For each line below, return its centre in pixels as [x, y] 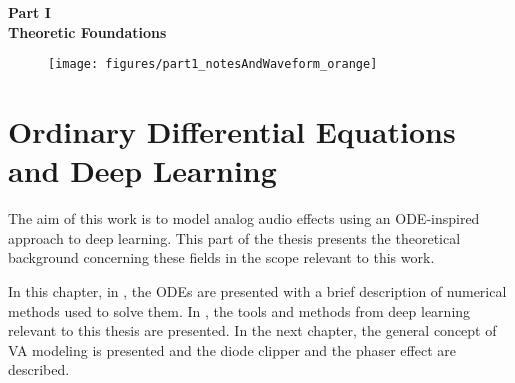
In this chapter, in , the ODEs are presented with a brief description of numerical [257, 290]
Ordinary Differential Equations [232, 131]
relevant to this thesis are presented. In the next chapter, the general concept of [252, 330]
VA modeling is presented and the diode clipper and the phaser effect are [232, 349]
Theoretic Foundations [87, 31]
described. [39, 369]
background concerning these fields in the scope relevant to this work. [221, 257]
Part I [29, 12]
